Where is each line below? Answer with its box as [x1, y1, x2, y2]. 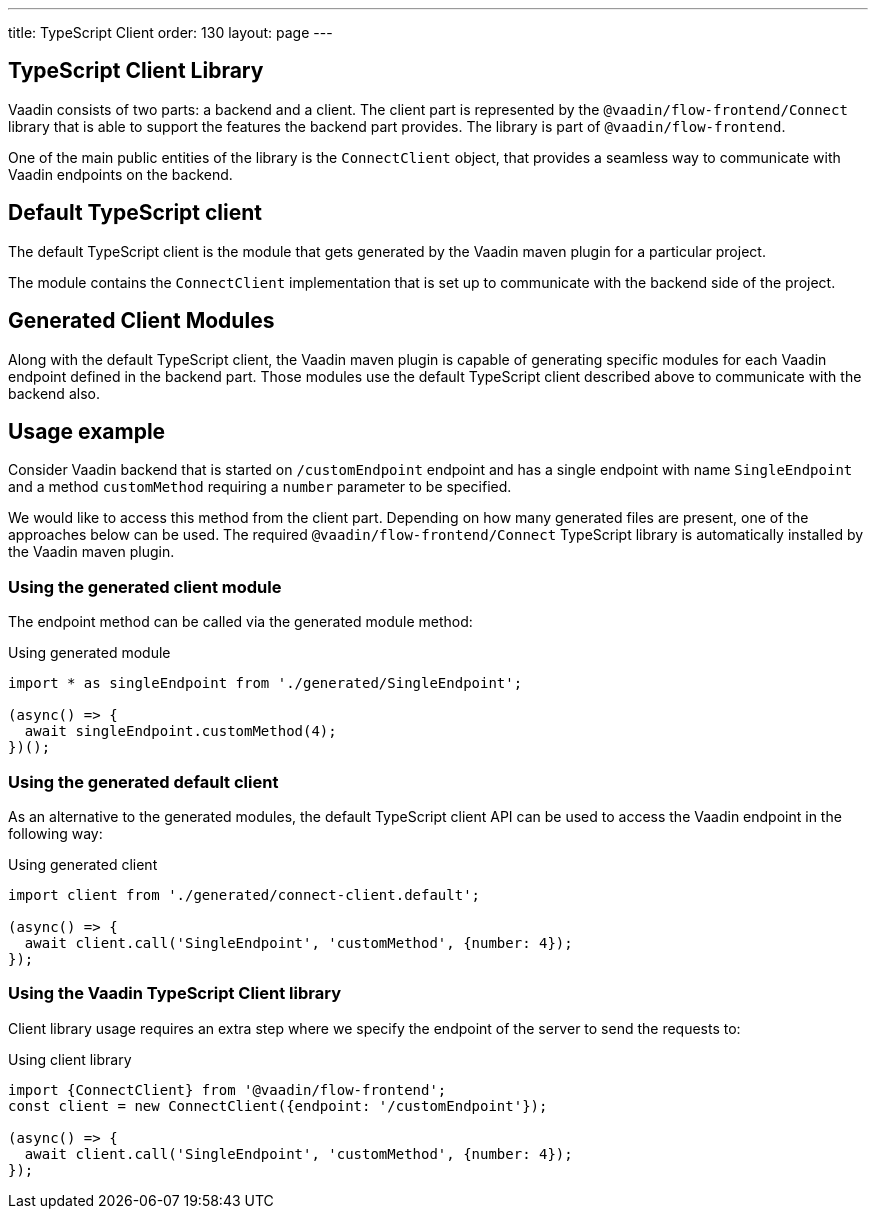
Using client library [8, 1050, 132, 1068]
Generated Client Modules [8, 308, 275, 334]
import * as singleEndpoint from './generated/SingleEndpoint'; [8, 675, 523, 692]
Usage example [8, 418, 166, 444]
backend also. [8, 384, 100, 402]
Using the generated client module [8, 576, 282, 597]
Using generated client [8, 855, 158, 873]
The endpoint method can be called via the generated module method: [8, 613, 473, 631]
